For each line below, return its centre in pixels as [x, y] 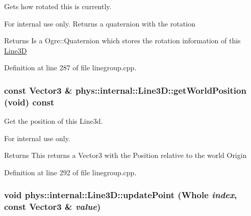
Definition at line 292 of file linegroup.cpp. [70, 172]
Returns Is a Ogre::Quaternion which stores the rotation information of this [122, 40]
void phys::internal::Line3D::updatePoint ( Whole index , [121, 195]
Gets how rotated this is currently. [58, 6]
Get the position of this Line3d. [54, 121]
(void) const [29, 102]
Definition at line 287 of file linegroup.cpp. [70, 67]
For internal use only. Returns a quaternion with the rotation [100, 23]
